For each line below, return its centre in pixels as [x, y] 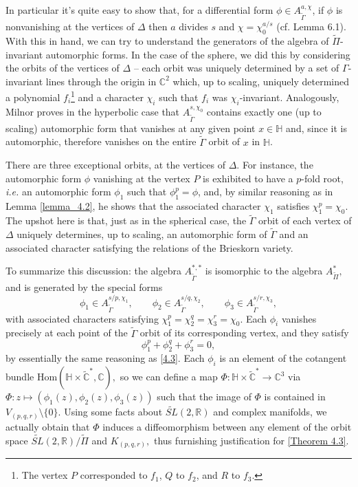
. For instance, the [275, 165]
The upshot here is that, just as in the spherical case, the [126, 220]
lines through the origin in [101, 81]
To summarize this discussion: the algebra [93, 271]
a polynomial [33, 97]
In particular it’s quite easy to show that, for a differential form [139, 10]
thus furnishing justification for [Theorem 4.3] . [251, 440]
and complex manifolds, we [270, 412]
